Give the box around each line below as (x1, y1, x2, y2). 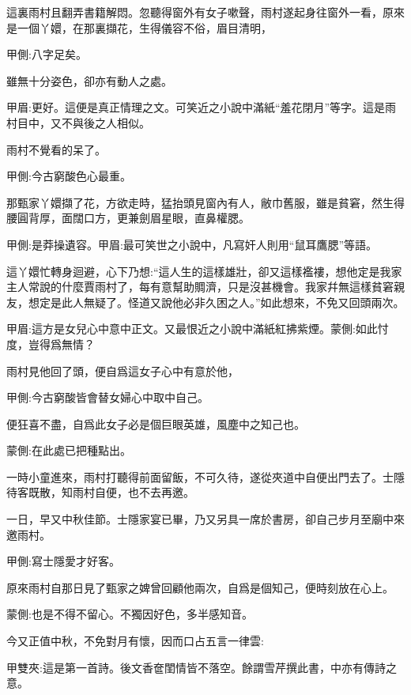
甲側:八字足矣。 (6, 46, 87, 62)
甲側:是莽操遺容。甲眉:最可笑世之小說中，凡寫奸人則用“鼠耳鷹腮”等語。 (6, 236, 377, 252)
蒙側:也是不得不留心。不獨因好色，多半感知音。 (6, 606, 253, 622)
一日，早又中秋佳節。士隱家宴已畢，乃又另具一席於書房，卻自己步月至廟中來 (6, 511, 405, 527)
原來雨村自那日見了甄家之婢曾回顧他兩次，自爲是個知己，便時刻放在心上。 (6, 579, 394, 595)
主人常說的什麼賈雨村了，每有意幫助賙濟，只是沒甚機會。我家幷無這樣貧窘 (6, 278, 394, 295)
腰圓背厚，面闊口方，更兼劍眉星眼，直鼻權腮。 (6, 210, 250, 226)
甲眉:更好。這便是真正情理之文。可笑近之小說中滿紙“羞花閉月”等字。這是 (6, 99, 386, 115)
